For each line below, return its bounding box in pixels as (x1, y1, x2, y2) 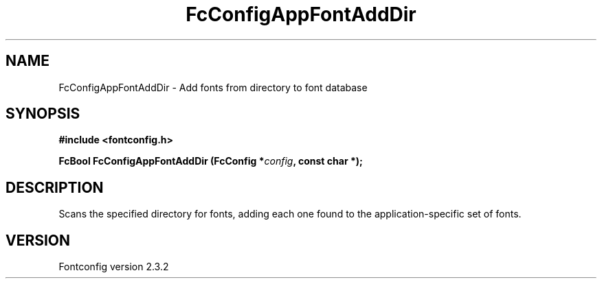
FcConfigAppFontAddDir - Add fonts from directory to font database (58, 81, 368, 93)
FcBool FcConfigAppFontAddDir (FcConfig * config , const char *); (58, 155, 363, 167)
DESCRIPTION (5, 178, 104, 196)
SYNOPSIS (5, 105, 80, 123)
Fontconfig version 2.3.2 (58, 261, 169, 273)
